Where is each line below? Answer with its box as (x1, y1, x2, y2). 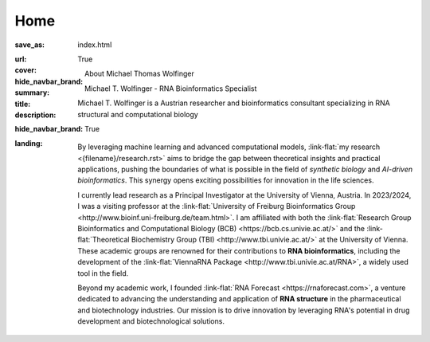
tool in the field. (77, 268, 129, 278)
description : (14, 110, 57, 120)
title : (14, 99, 31, 108)
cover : (14, 65, 37, 75)
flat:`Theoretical (77, 235, 130, 245)
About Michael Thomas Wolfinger (84, 69, 194, 79)
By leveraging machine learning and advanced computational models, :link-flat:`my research (77, 142, 381, 151)
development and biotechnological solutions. (77, 316, 225, 326)
